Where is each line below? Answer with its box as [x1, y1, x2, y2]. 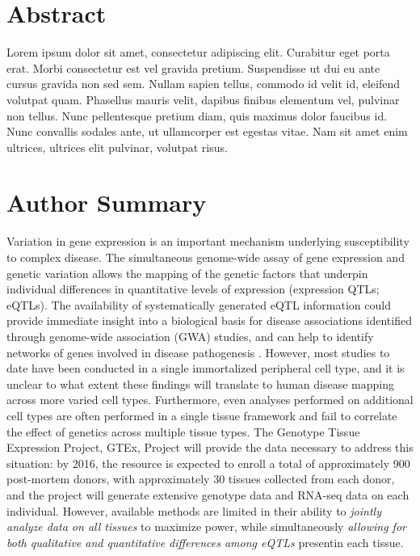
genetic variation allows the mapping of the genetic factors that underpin [6, 264, 368, 281]
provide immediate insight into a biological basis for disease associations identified [6, 312, 412, 329]
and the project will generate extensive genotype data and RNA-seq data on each [6, 486, 409, 503]
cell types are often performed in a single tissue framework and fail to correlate [6, 406, 397, 423]
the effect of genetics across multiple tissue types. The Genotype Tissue [6, 423, 360, 440]
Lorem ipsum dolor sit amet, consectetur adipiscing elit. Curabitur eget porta [6, 44, 390, 61]
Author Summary [6, 186, 207, 219]
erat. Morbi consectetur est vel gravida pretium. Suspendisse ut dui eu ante [6, 59, 380, 76]
